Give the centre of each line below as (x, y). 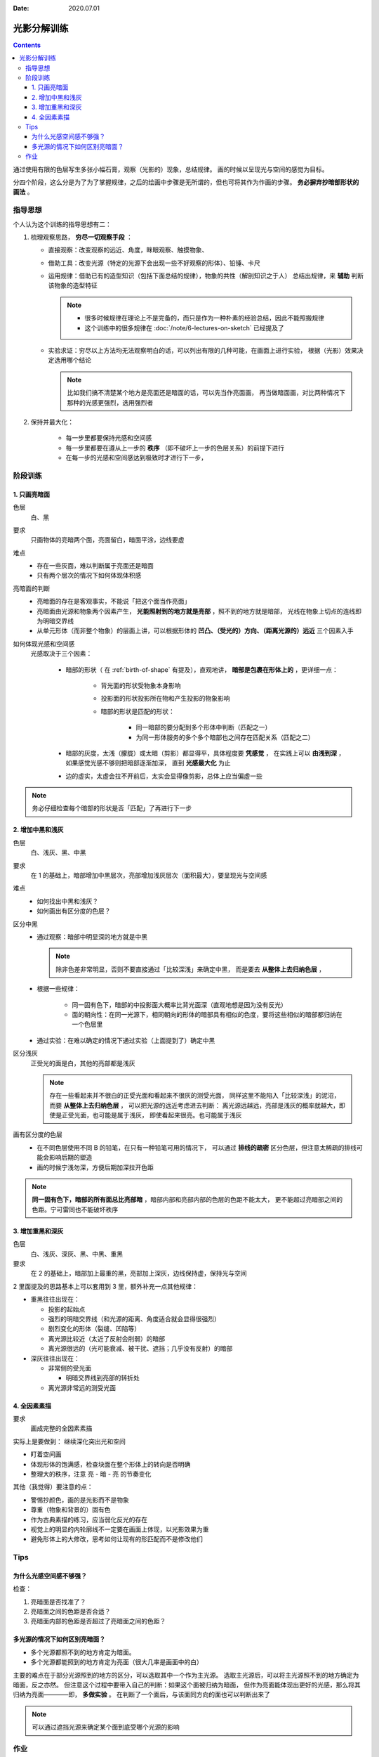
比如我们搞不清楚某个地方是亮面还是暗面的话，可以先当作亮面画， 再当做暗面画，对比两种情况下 (206, 393)
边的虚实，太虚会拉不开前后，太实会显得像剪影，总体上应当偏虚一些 (164, 776)
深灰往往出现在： (55, 1358)
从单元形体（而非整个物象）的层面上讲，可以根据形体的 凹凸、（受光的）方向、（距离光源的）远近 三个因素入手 (195, 631)
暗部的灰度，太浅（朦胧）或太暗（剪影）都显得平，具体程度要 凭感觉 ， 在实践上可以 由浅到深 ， (205, 753)
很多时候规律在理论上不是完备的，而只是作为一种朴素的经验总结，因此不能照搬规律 (204, 318)
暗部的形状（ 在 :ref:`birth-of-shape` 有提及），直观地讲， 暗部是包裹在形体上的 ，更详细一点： (202, 669)
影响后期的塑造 (71, 1158)
